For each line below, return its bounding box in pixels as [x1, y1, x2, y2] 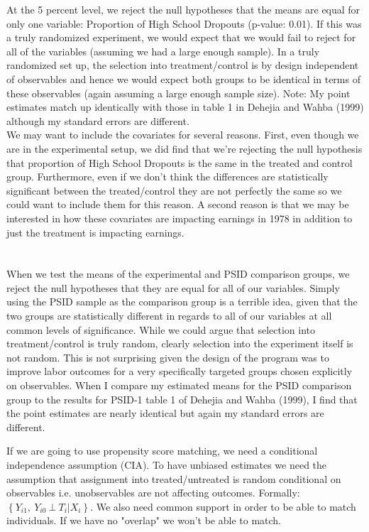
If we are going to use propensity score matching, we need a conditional [6, 443, 318, 458]
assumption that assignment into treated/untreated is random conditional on [6, 471, 341, 486]
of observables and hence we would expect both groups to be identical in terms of [6, 71, 360, 86]
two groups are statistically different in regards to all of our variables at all [6, 308, 332, 323]
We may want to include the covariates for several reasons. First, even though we [6, 127, 359, 142]
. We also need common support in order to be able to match [90, 499, 356, 514]
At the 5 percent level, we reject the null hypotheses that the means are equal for [6, 2, 360, 16]
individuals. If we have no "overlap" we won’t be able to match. [6, 513, 282, 528]
